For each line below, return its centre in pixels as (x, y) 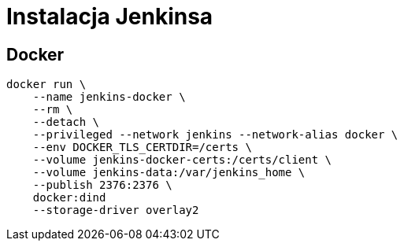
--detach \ (66, 122)
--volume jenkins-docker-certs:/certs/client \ (182, 160)
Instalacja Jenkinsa (110, 17)
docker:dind (69, 198)
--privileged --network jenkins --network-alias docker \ (215, 135)
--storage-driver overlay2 (116, 210)
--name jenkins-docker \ (109, 97)
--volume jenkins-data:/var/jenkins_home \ (169, 173)
